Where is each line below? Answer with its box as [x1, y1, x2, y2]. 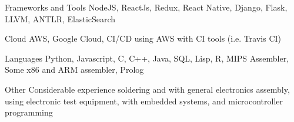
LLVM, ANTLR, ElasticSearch [5, 12, 116, 25]
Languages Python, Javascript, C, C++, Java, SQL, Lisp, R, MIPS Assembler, [5, 52, 289, 64]
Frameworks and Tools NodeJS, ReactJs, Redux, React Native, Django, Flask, [5, 1, 288, 13]
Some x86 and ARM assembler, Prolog [5, 63, 144, 76]
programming [5, 106, 53, 118]
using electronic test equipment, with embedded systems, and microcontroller [5, 94, 283, 107]
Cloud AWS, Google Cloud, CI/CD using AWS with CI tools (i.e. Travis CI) [5, 32, 281, 45]
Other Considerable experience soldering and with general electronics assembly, [5, 83, 290, 95]
